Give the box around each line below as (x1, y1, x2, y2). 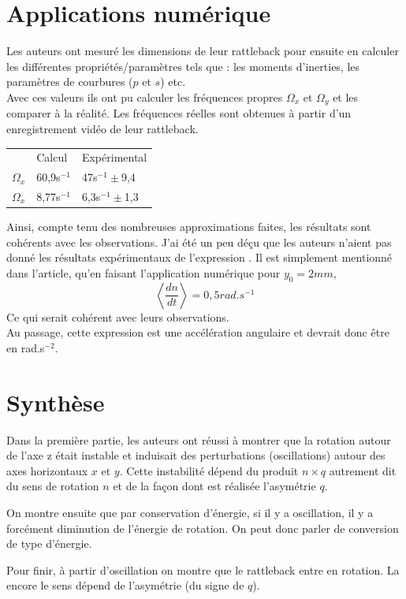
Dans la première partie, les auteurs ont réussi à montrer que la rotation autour (6, 431, 391, 448)
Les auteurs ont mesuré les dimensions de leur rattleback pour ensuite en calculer (6, 43, 399, 59)
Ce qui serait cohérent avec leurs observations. (6, 308, 229, 325)
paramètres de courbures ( (6, 73, 133, 90)
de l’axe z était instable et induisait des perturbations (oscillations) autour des (6, 447, 386, 463)
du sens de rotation (6, 478, 99, 494)
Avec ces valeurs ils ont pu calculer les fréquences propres (6, 88, 283, 105)
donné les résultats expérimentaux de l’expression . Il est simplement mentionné (6, 249, 393, 266)
